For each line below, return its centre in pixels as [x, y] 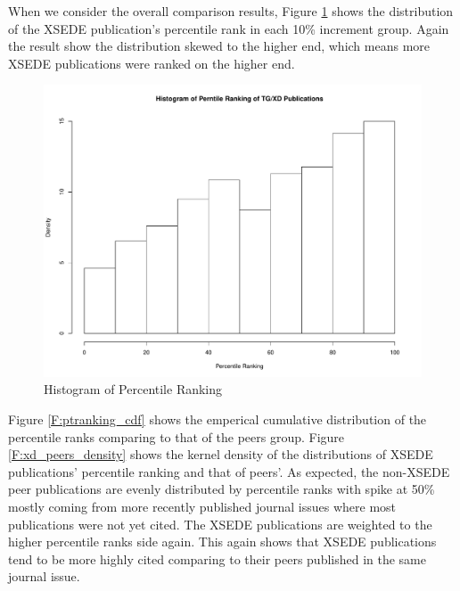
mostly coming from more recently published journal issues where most [202, 507]
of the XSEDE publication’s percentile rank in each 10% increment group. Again [229, 28]
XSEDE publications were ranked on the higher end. [152, 63]
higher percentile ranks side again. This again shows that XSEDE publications [222, 542]
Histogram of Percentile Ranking [133, 389]
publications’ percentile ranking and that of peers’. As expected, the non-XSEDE [229, 471]
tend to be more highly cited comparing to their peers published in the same [217, 558]
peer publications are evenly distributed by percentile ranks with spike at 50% [222, 489]
